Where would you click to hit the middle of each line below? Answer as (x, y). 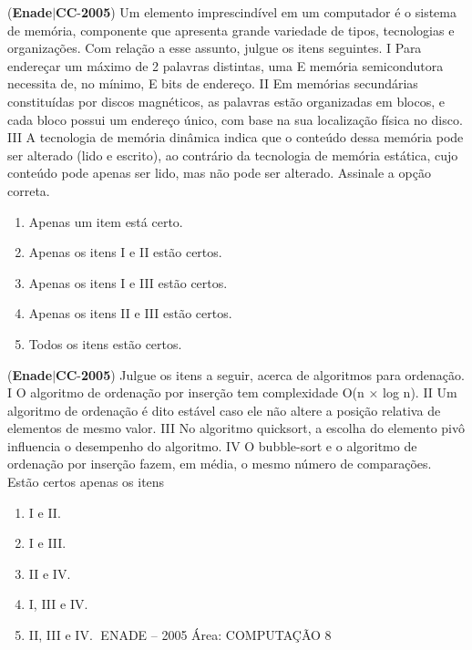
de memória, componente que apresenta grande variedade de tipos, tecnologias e (231, 30)
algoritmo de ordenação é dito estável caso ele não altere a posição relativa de (224, 410)
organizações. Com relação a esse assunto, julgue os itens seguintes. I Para (215, 48)
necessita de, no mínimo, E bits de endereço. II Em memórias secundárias (213, 83)
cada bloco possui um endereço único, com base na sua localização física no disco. (235, 119)
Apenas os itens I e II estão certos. (125, 252)
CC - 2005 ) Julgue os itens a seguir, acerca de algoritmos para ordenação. (260, 374)
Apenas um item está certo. (106, 221)
